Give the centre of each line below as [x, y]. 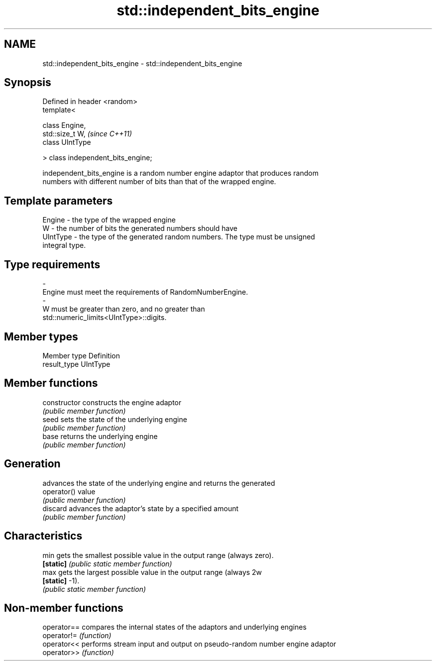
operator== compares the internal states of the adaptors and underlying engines [174, 627]
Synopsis [28, 83]
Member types [41, 336]
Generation [32, 464]
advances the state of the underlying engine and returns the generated [159, 483]
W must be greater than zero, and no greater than [124, 309]
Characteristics [43, 536]
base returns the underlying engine [100, 436]
